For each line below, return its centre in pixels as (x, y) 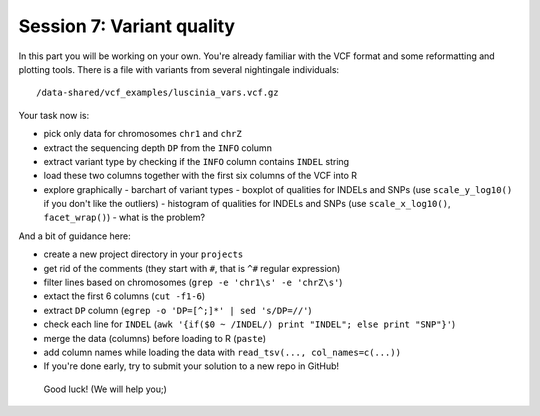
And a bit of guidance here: (74, 236)
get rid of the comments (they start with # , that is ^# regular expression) (192, 268)
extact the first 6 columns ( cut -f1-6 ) (124, 296)
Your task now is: (54, 115)
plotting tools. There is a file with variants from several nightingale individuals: (179, 69)
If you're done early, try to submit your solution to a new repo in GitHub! (191, 366)
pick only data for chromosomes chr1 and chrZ (142, 134)
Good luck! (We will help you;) (105, 389)
